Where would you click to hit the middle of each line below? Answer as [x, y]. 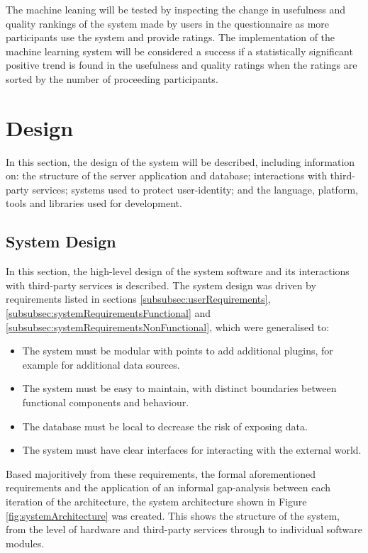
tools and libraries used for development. [94, 203]
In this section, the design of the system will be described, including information [180, 161]
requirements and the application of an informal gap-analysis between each [168, 487]
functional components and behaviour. [106, 402]
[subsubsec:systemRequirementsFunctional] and [108, 313]
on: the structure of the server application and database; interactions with [167, 175]
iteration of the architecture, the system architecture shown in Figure [156, 501]
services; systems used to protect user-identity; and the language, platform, [195, 189]
